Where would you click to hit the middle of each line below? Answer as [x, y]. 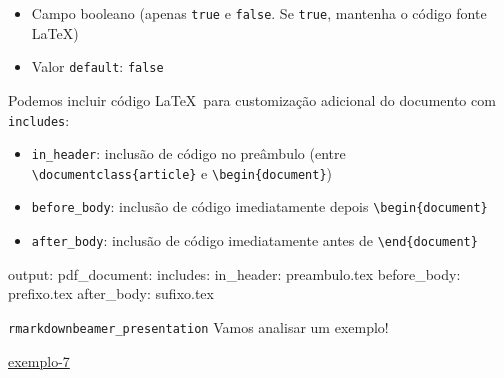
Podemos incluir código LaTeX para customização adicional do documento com [252, 99]
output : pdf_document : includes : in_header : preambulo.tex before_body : [234, 273]
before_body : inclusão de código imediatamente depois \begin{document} [259, 206]
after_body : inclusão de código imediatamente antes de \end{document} [254, 240]
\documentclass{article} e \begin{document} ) [181, 172]
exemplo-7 [39, 360]
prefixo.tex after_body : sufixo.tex [111, 293]
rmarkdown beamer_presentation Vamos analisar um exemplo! [198, 326]
